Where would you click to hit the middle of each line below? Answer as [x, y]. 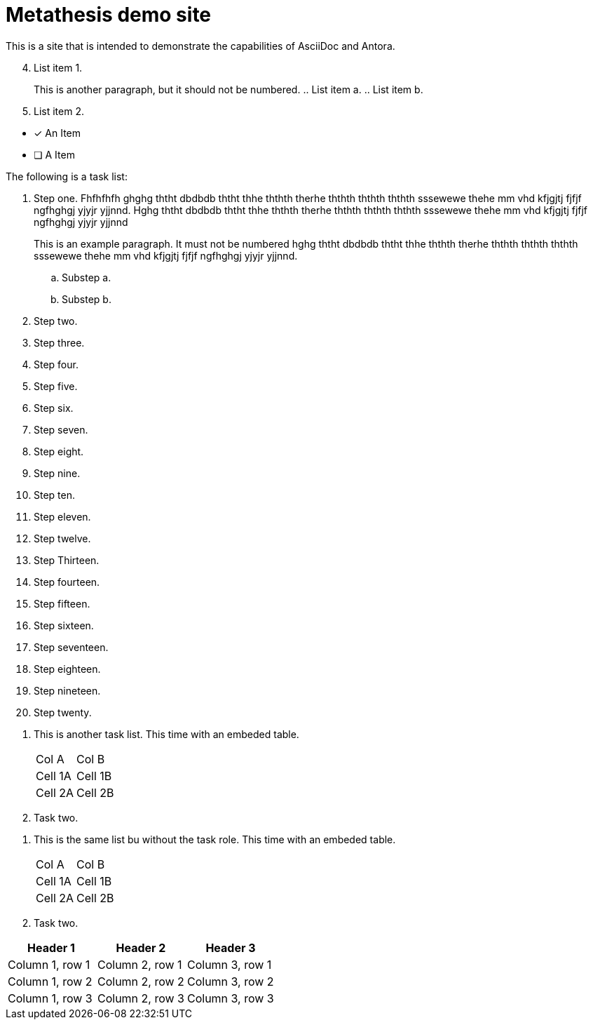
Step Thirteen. [67, 560]
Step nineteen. [67, 690]
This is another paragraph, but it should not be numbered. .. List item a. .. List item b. [229, 89]
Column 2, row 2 [141, 981]
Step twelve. [62, 538]
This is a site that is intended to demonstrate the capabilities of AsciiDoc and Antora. [200, 46]
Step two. [56, 321]
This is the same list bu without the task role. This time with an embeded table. [215, 839]
